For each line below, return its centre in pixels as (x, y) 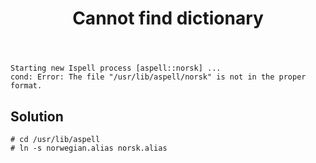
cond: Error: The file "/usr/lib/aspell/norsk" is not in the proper (158, 77)
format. (26, 86)
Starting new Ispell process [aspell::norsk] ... (116, 68)
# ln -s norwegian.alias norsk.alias (89, 148)
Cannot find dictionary (168, 18)
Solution (37, 116)
